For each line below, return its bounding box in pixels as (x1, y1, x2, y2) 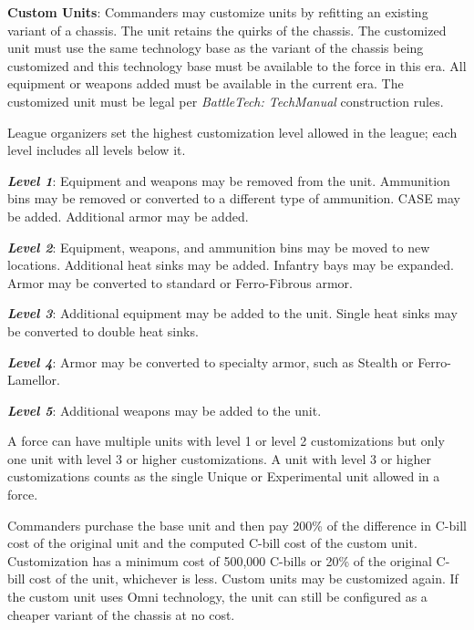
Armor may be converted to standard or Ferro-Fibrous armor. (7, 273, 353, 292)
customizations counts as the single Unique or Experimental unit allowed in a (7, 467, 440, 486)
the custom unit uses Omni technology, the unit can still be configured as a (7, 587, 428, 606)
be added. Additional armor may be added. (7, 206, 249, 225)
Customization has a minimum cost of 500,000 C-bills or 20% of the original (7, 551, 432, 570)
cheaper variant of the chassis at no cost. (7, 604, 235, 624)
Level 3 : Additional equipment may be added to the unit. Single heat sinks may (7, 304, 458, 323)
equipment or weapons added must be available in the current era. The (7, 74, 404, 93)
